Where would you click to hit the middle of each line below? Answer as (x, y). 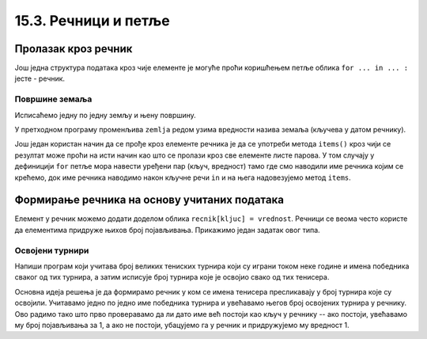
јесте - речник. (40, 78)
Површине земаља (53, 99)
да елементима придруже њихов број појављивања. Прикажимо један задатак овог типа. (167, 230)
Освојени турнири (52, 250)
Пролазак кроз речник (74, 49)
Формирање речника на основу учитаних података (149, 200)
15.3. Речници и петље (92, 21)
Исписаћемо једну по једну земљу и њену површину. (106, 115)
